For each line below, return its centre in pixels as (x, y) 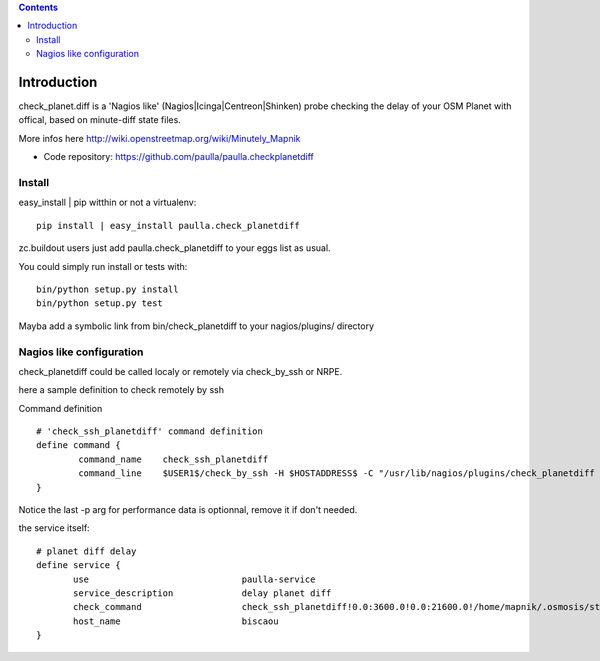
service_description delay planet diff (202, 593)
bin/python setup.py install (107, 289)
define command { (78, 445)
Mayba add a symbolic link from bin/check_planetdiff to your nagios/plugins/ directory (196, 326)
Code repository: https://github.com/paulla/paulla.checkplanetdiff (179, 157)
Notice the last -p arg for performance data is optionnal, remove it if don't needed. (188, 509)
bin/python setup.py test (100, 303)
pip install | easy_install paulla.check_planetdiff (168, 225)
